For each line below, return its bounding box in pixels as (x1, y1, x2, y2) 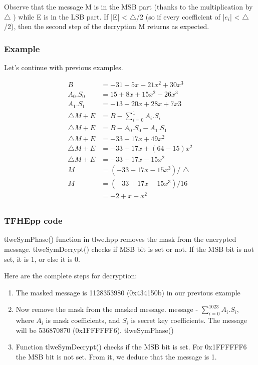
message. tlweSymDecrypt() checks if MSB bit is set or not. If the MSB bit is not (4, 243, 254, 254)
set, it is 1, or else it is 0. (4, 253, 80, 264)
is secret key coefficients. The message (131, 315, 247, 325)
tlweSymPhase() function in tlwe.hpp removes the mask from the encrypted (4, 234, 236, 244)
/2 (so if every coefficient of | (136, 11, 225, 22)
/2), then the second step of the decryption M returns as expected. (4, 21, 209, 32)
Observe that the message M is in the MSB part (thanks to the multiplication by (4, 2, 253, 12)
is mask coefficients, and (46, 315, 120, 325)
